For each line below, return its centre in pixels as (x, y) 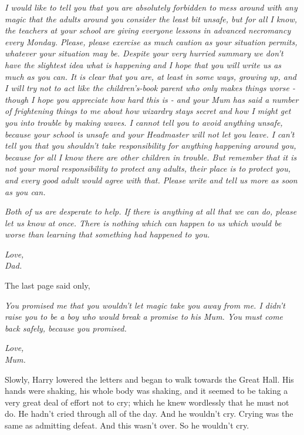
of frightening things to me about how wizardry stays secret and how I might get (148, 111)
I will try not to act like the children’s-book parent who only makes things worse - (150, 88)
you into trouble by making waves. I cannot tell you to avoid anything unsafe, (144, 122)
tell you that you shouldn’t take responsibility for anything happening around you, (151, 145)
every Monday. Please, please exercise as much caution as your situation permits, (151, 41)
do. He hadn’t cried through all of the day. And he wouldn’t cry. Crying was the (149, 414)
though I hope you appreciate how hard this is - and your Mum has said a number (152, 99)
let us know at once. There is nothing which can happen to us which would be (143, 222)
